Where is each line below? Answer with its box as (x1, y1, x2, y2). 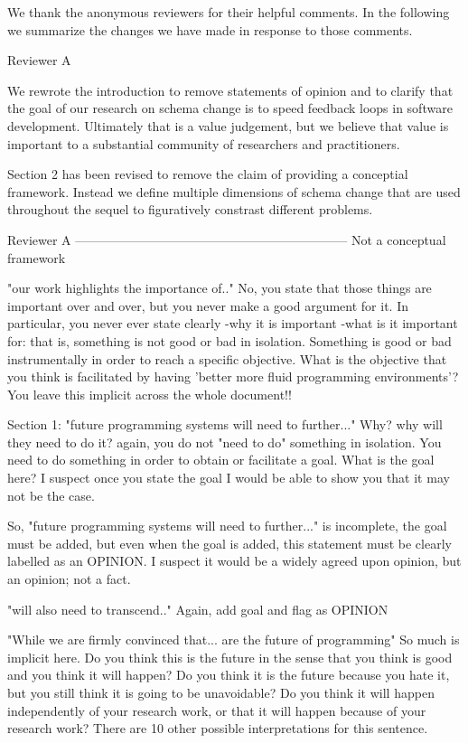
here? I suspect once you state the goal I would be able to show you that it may (7, 468, 450, 487)
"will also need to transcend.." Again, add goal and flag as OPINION (7, 599, 388, 618)
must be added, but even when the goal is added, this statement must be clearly (7, 533, 452, 552)
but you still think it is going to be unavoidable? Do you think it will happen (7, 683, 435, 701)
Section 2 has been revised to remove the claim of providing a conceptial (7, 165, 408, 183)
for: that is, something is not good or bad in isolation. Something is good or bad (7, 331, 452, 350)
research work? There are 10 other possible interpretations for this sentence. (7, 719, 428, 738)
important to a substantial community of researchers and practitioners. (7, 134, 400, 153)
